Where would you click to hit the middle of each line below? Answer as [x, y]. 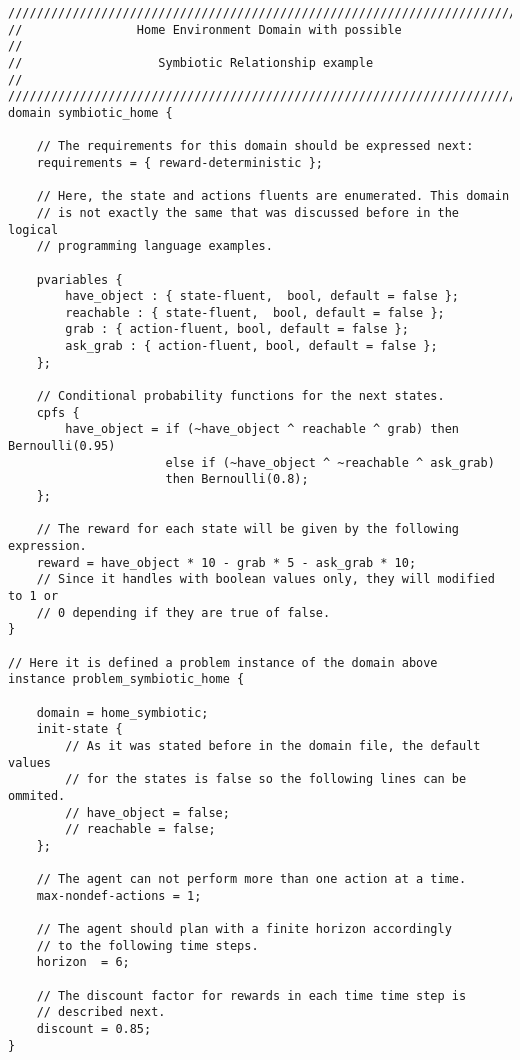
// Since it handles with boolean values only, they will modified [265, 579]
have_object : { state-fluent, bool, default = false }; [262, 296]
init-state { [79, 729]
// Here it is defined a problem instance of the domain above [223, 662]
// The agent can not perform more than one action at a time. [251, 879]
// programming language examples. [154, 246]
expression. [47, 546]
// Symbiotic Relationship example [191, 62]
